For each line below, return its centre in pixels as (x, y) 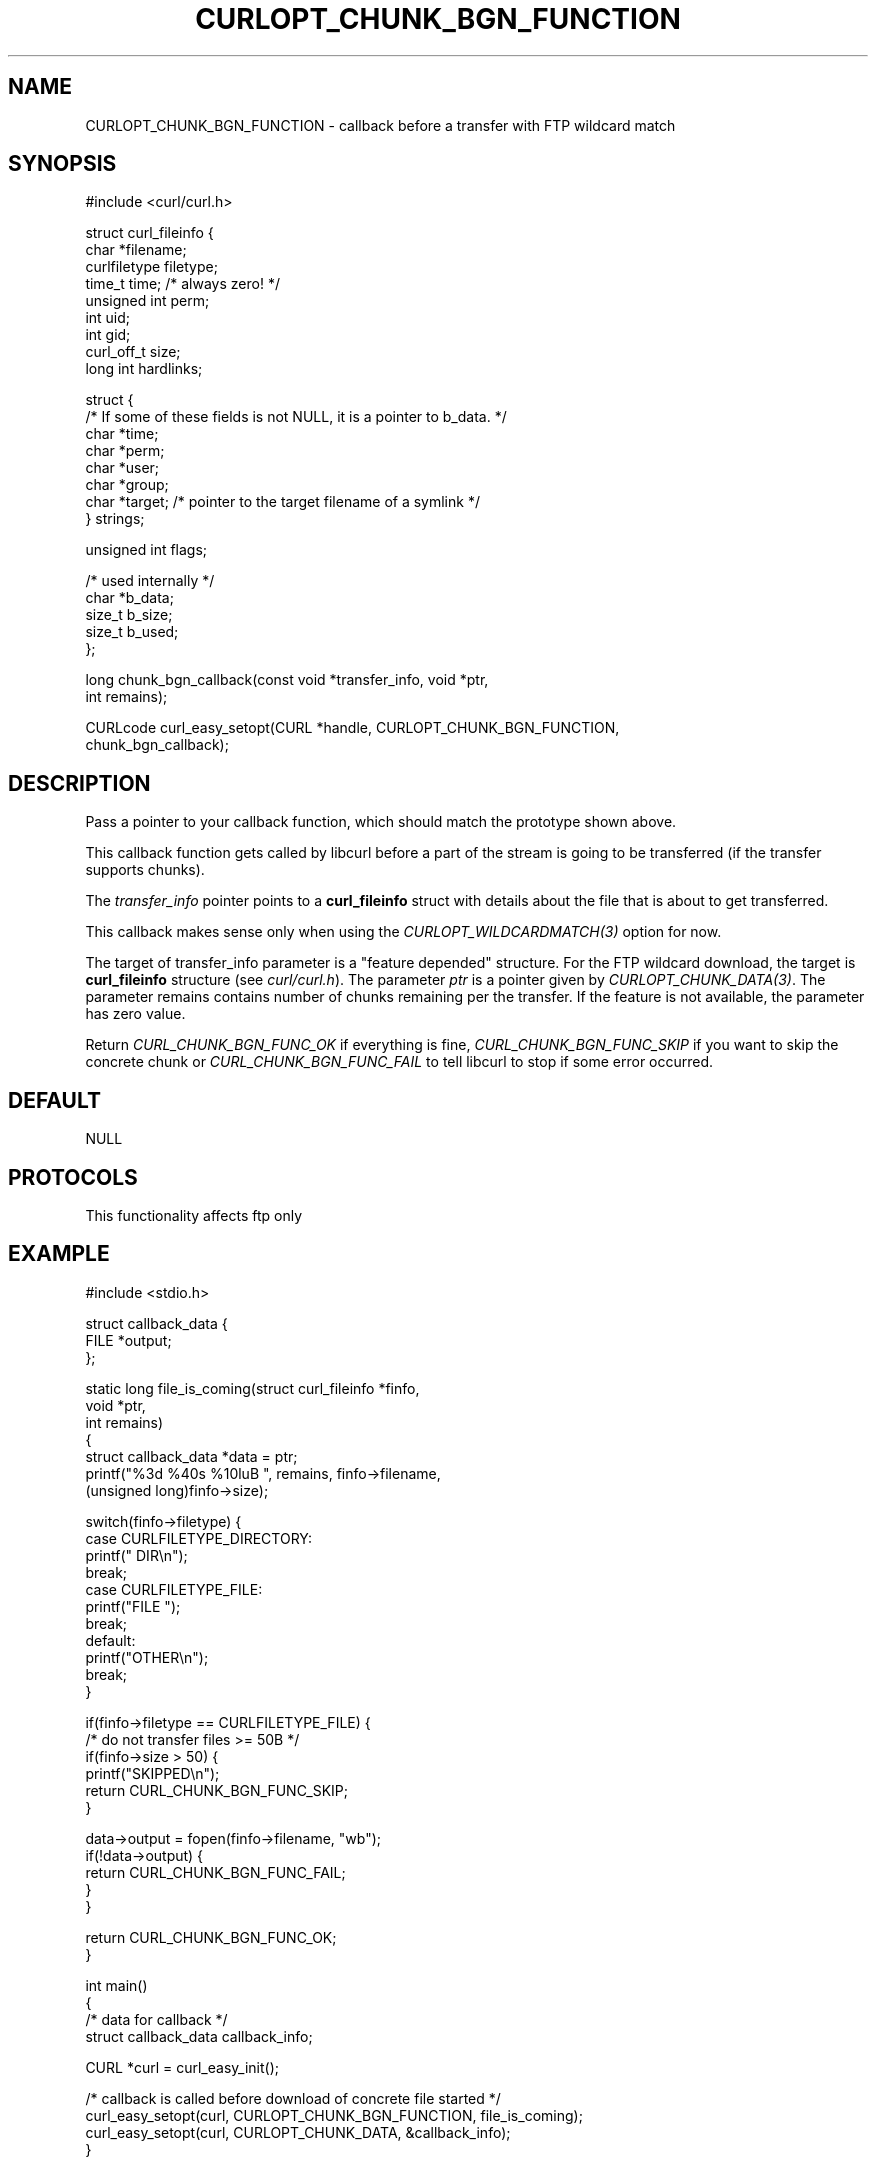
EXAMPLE (59, 1254)
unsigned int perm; (147, 301)
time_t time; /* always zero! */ (182, 284)
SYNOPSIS (62, 164)
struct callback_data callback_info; (199, 2036)
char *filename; (136, 250)
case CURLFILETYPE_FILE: (174, 1589)
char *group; (127, 485)
